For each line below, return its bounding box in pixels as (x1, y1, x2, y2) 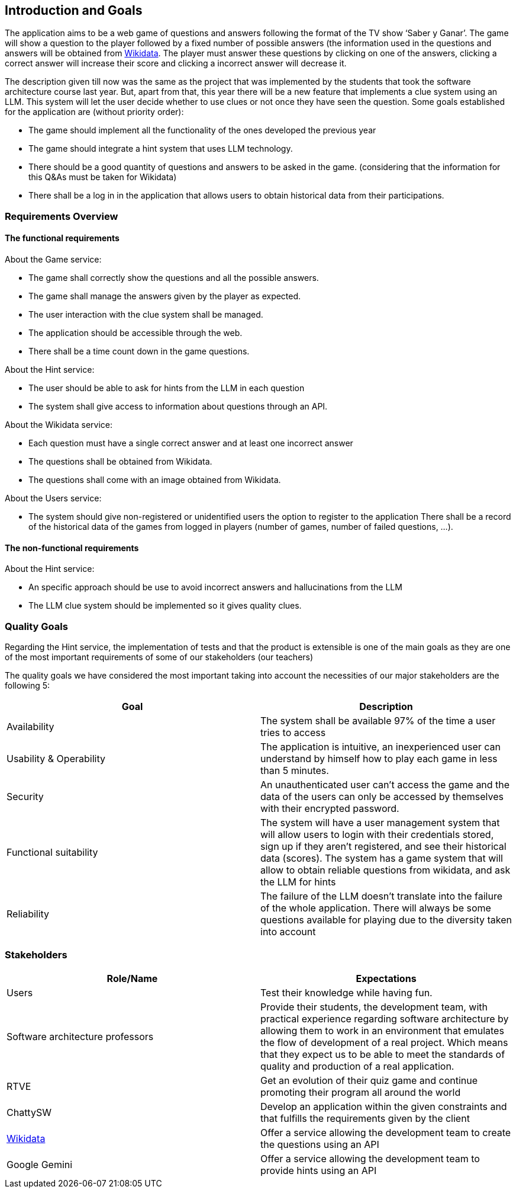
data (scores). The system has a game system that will (260, 852, 503, 864)
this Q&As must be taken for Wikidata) (28, 172, 177, 183)
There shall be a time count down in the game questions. (28, 346, 250, 357)
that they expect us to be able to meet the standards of (260, 1048, 505, 1060)
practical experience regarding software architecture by (260, 1012, 509, 1025)
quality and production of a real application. (260, 1060, 454, 1072)
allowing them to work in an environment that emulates (260, 1024, 504, 1037)
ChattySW (7, 1106, 51, 1118)
